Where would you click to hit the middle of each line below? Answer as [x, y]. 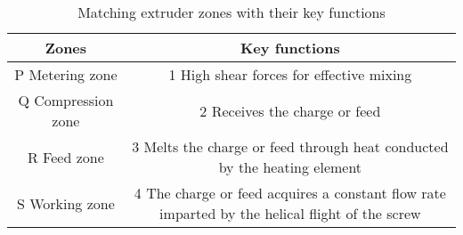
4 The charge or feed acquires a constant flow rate [290, 193]
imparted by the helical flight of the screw [290, 213]
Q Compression [66, 100]
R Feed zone [65, 157]
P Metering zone [66, 74]
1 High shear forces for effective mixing [290, 74]
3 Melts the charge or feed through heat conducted [290, 146]
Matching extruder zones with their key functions [231, 12]
